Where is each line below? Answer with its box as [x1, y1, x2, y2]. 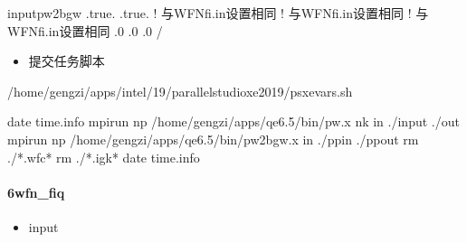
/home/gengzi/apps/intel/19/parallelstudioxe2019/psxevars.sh [7, 81, 353, 100]
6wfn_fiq [7, 182, 65, 201]
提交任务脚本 [28, 51, 105, 70]
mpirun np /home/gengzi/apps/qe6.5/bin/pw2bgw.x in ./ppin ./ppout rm [7, 129, 419, 148]
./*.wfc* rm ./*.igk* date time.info [7, 147, 200, 166]
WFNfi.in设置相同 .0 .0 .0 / [7, 21, 163, 40]
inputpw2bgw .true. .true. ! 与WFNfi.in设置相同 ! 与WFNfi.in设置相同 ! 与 [7, 4, 429, 22]
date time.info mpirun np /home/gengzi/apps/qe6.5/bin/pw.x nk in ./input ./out [7, 112, 460, 131]
